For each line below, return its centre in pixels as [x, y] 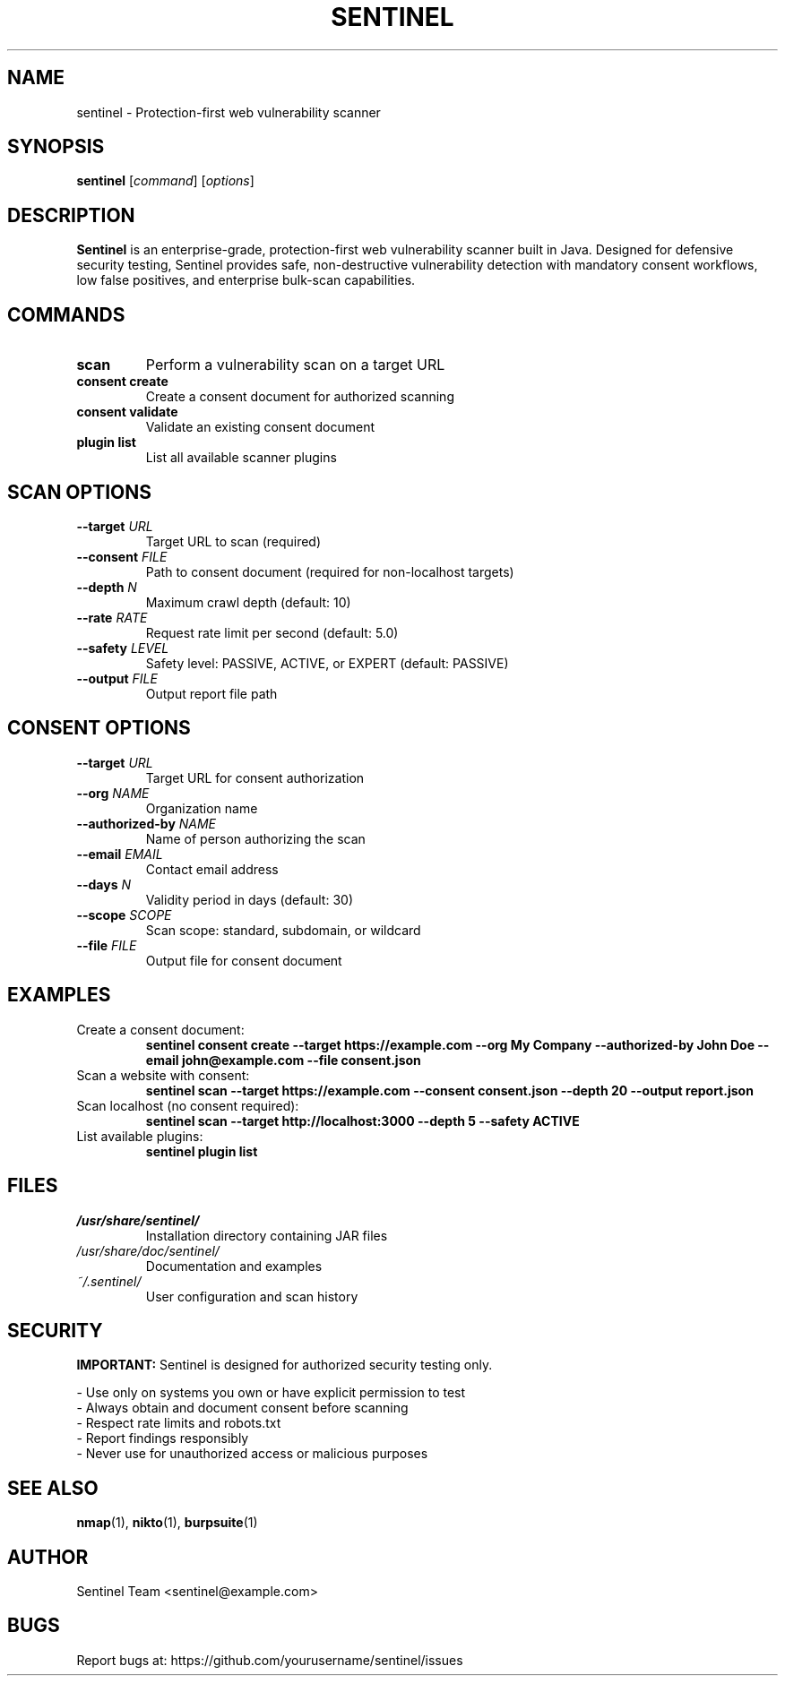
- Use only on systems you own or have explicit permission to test [271, 1393]
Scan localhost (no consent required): [188, 1105]
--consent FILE [122, 556]
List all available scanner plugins [241, 458]
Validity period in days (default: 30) [249, 899]
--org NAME [113, 793]
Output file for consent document [244, 960]
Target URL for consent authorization [255, 777]
